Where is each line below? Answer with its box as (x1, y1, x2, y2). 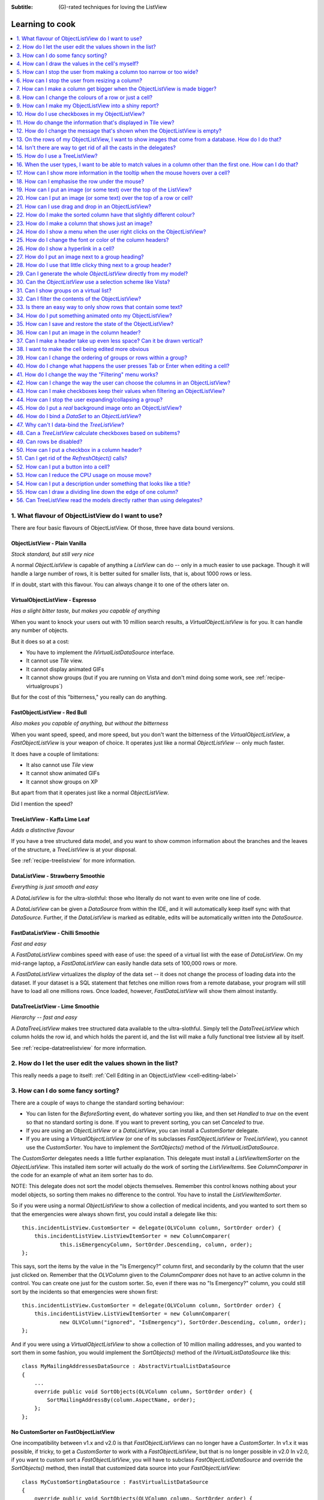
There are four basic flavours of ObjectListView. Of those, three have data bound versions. (11, 524, 235, 531)
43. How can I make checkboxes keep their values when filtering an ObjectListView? (16, 388, 225, 395)
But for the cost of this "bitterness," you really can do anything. (11, 694, 167, 700)
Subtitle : (11, 4, 33, 10)
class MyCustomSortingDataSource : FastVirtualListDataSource (22, 1478, 209, 1485)
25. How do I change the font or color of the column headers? (16, 236, 169, 244)
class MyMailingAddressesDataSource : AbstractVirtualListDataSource (22, 1363, 231, 1370)
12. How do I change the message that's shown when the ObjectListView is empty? (16, 127, 222, 134)
